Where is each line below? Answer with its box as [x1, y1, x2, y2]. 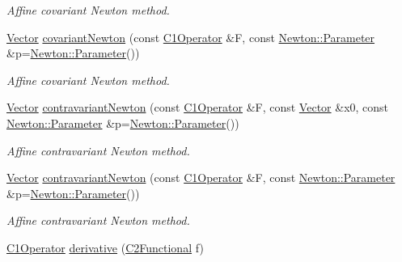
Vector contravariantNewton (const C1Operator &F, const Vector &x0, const [6, 99, 389, 116]
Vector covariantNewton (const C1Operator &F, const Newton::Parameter [6, 28, 375, 45]
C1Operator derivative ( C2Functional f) [6, 239, 204, 256]
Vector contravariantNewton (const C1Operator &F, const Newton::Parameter [6, 169, 396, 186]
